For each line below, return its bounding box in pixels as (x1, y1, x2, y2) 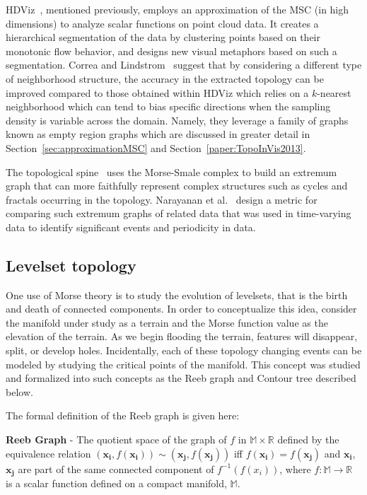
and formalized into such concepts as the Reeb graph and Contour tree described (6, 371, 356, 385)
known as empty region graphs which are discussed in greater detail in (6, 127, 310, 141)
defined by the (277, 432, 339, 447)
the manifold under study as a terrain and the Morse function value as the (6, 315, 328, 330)
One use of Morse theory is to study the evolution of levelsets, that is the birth (6, 287, 348, 302)
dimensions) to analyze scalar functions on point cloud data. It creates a (6, 16, 319, 30)
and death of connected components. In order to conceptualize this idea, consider (6, 301, 357, 316)
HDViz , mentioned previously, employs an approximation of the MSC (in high (6, 2, 349, 16)
